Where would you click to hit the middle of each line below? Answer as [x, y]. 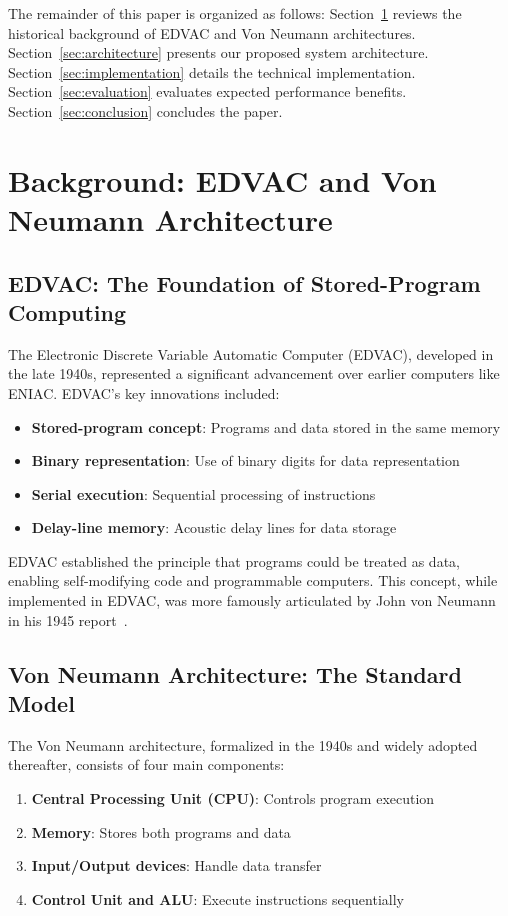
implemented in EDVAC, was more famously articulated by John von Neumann [252, 600]
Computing [67, 311]
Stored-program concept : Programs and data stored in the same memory [266, 426]
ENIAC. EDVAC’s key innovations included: [144, 392]
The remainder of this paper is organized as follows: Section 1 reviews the [235, 13]
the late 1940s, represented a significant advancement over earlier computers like [254, 373]
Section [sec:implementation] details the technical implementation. [212, 71]
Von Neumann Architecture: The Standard [235, 673]
